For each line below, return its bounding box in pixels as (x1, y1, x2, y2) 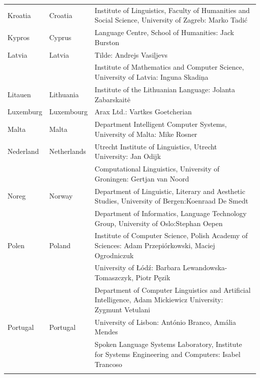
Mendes (94, 326, 118, 337)
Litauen (7, 89, 31, 99)
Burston (94, 37, 119, 47)
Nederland (7, 146, 39, 156)
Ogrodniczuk (94, 250, 134, 260)
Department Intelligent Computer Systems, (94, 119, 227, 129)
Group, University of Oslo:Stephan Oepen (94, 218, 223, 228)
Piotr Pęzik (135, 272, 170, 282)
